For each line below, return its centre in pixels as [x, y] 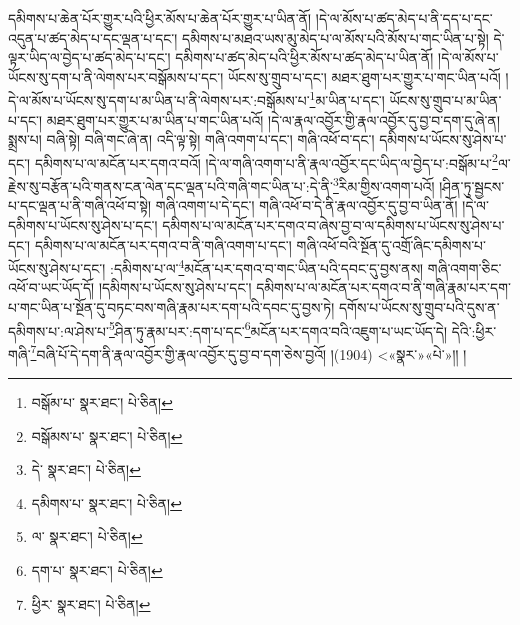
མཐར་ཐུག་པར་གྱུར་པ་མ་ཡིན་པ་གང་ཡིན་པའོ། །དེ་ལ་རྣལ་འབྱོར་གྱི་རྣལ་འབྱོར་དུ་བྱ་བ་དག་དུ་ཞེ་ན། [273, 119]
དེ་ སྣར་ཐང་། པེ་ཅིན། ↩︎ [86, 469]
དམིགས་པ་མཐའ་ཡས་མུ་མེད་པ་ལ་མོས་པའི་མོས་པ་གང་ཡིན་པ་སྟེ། [335, 37]
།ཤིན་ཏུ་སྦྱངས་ [472, 185]
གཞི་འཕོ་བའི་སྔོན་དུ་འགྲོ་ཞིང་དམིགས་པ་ [391, 244]
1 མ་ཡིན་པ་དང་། [347, 99]
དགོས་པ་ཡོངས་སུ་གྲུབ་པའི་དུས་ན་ [419, 306]
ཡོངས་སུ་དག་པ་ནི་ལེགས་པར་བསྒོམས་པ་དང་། [116, 76]
